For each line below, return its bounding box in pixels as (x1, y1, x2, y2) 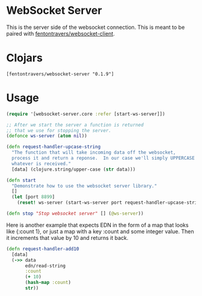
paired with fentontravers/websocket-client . (6, 30, 115, 37)
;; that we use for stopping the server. (6, 127, 112, 133)
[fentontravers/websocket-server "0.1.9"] (6, 71, 114, 77)
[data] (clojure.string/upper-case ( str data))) (11, 166, 136, 172)
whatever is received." (11, 160, 71, 166)
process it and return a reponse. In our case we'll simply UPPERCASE (11, 155, 195, 162)
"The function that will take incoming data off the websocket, (11, 150, 176, 156)
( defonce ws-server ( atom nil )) (6, 133, 87, 139)
